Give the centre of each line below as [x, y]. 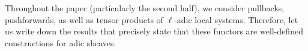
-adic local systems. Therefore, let [236, 19]
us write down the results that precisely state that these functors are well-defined [154, 31]
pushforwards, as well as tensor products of [84, 19]
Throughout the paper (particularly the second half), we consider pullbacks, [145, 8]
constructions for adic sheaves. [61, 42]
